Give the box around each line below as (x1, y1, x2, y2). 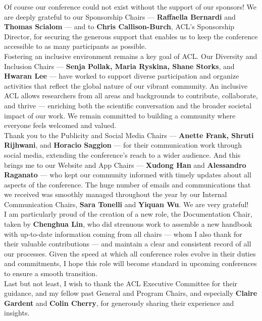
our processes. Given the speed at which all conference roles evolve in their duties (4, 248, 256, 259)
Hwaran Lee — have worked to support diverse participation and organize (4, 71, 239, 81)
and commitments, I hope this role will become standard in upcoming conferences (4, 258, 257, 269)
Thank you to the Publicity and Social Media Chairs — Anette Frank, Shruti (4, 130, 254, 140)
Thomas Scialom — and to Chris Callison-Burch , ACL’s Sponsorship (4, 21, 235, 32)
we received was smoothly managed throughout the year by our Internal (4, 189, 227, 200)
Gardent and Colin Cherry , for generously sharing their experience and (4, 297, 234, 308)
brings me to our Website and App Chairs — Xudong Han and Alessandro (4, 159, 246, 170)
